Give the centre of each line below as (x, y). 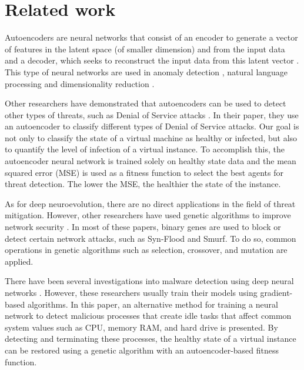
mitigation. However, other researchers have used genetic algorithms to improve (148, 215)
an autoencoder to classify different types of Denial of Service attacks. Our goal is (152, 126)
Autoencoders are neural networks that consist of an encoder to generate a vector (151, 37)
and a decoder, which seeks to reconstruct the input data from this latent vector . (152, 60)
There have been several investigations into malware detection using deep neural (149, 281)
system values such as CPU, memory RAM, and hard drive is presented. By (141, 327)
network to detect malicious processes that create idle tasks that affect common (148, 316)
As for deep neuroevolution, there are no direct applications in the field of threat (150, 203)
